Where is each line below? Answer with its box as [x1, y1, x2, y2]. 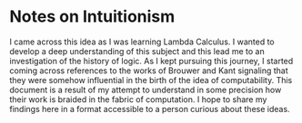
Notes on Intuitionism [9, 6, 176, 27]
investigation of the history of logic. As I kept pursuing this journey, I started [9, 55, 294, 66]
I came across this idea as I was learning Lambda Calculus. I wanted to [9, 36, 275, 47]
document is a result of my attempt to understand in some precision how [9, 84, 282, 95]
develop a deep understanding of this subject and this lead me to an [9, 45, 266, 56]
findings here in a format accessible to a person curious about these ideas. [9, 103, 290, 114]
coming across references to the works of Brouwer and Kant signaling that [9, 65, 288, 76]
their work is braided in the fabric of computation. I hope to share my [9, 93, 267, 105]
